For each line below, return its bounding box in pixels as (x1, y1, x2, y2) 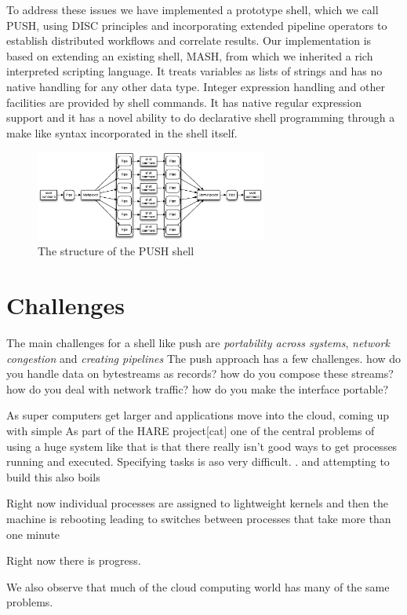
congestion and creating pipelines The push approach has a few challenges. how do (6, 350, 402, 366)
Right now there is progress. (6, 552, 141, 569)
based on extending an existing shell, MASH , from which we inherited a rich (6, 47, 373, 64)
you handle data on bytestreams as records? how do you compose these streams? (6, 365, 394, 382)
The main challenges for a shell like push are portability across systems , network (6, 334, 390, 350)
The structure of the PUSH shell (38, 243, 194, 259)
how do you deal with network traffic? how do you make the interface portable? (6, 380, 389, 397)
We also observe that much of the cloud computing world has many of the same (6, 578, 390, 595)
